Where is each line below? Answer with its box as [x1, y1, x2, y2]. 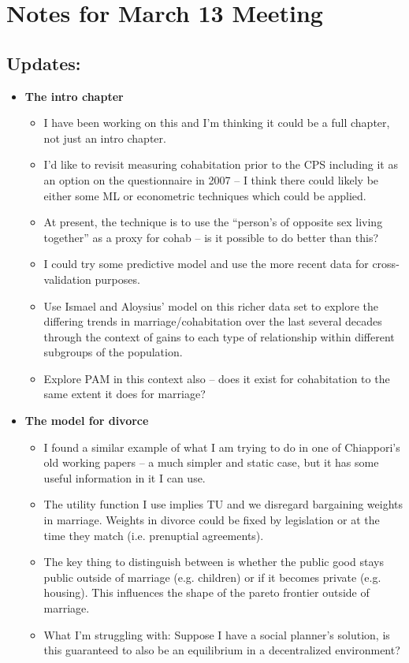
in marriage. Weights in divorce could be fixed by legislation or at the [43, 512, 380, 528]
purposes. [95, 270, 140, 287]
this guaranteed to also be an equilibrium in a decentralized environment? [43, 642, 400, 658]
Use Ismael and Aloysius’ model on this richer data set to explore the [43, 297, 379, 314]
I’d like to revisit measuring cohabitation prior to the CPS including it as [43, 156, 398, 173]
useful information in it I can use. [43, 469, 206, 486]
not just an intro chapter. [43, 129, 166, 146]
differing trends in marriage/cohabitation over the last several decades [43, 313, 382, 330]
